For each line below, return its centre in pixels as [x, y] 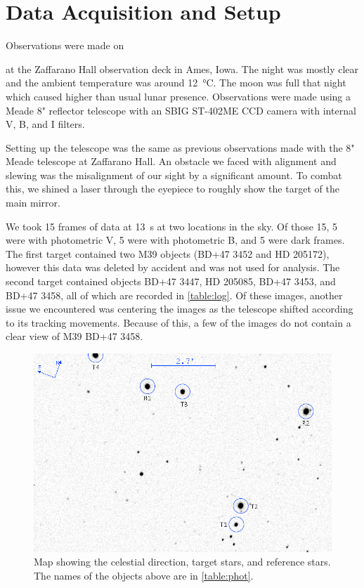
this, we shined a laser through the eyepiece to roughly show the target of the [173, 189]
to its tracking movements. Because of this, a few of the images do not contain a [178, 322]
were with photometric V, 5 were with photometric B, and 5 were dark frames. [175, 240]
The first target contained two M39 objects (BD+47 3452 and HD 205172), [168, 253]
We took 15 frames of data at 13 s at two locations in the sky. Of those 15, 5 [172, 226]
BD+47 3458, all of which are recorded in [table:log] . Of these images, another [174, 295]
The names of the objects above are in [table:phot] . [144, 575]
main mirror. [33, 203]
